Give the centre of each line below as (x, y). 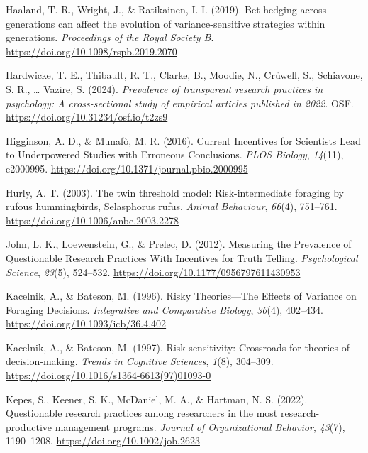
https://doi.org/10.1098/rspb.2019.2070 (91, 51)
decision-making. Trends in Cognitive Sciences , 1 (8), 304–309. (140, 361)
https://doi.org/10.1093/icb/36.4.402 (86, 323)
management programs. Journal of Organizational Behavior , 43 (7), (200, 426)
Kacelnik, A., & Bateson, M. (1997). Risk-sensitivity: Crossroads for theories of (178, 347)
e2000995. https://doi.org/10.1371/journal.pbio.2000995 (127, 168)
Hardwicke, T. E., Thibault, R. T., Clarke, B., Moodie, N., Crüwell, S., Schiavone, (184, 75)
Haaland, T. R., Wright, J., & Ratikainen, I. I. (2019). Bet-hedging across (166, 9)
